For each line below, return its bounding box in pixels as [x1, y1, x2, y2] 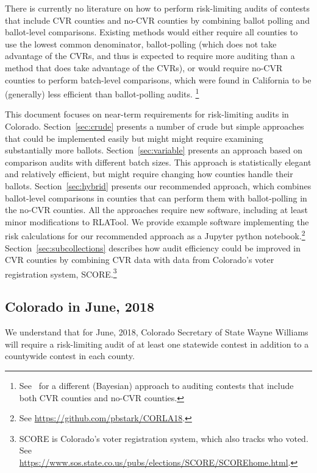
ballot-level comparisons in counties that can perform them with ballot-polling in [5, 191, 307, 204]
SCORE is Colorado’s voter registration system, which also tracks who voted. [19, 432, 308, 444]
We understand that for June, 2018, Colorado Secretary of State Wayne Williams [5, 326, 308, 338]
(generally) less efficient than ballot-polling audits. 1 [5, 86, 199, 100]
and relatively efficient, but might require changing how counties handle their [5, 167, 293, 180]
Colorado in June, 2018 [5, 297, 155, 316]
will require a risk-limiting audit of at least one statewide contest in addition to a [5, 337, 309, 350]
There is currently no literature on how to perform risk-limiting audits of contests [5, 2, 310, 14]
